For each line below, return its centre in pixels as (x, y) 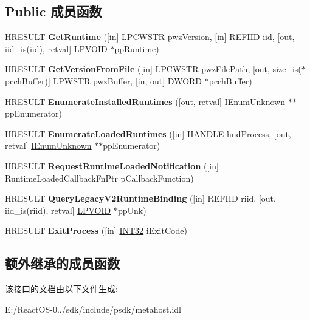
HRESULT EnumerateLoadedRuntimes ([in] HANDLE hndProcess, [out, (148, 133)
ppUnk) (132, 210)
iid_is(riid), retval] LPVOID (58, 210)
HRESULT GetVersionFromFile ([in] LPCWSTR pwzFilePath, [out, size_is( (153, 69)
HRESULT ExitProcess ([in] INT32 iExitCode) (96, 230)
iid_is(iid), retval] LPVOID (56, 48)
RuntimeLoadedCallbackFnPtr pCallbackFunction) (99, 178)
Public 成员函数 (53, 11)
